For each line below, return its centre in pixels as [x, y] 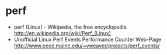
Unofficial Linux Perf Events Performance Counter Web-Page [88, 39]
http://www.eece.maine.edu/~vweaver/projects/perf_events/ [87, 46]
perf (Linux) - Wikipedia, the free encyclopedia [70, 27]
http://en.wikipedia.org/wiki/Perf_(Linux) [62, 33]
